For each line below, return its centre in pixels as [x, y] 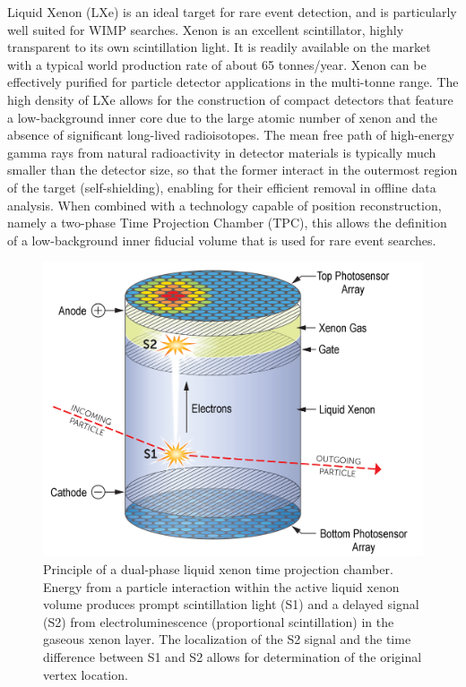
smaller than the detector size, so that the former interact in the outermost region [233, 170]
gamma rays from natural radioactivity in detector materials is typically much [222, 152]
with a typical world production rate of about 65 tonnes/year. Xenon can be [217, 64]
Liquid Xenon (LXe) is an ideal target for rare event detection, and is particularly [232, 12]
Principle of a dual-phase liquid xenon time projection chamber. [218, 569]
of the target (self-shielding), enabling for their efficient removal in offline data [222, 187]
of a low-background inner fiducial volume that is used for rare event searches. [222, 240]
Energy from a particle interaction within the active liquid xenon [221, 586]
